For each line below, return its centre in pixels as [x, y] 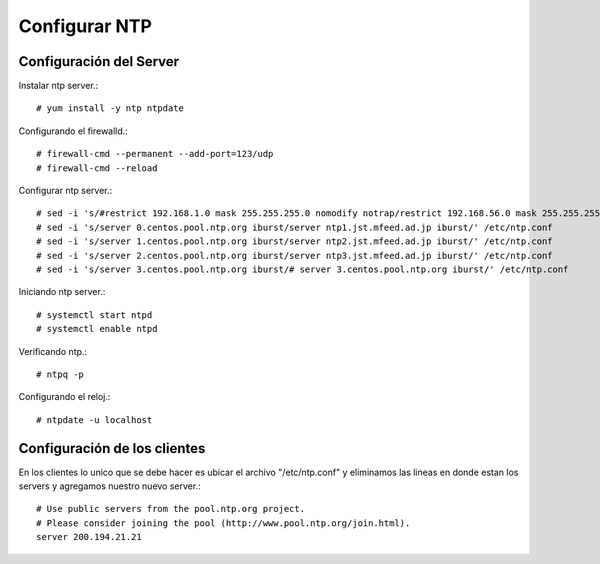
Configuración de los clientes [112, 448]
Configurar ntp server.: [65, 191]
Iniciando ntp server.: [62, 292]
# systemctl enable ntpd [97, 329]
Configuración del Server [99, 61]
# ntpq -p [60, 374]
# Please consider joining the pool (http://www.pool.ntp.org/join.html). [223, 523]
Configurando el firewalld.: [73, 131]
